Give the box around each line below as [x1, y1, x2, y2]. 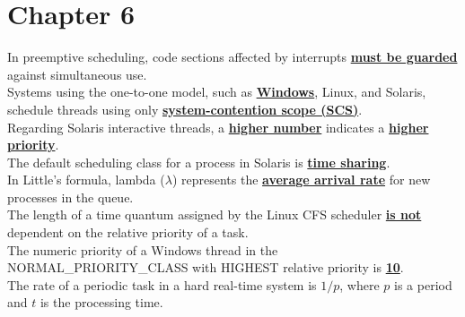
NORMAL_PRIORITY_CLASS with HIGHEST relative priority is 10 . [7, 258, 404, 277]
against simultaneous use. [7, 64, 147, 83]
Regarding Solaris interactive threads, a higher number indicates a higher [7, 117, 429, 136]
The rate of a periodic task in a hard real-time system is [7, 275, 317, 294]
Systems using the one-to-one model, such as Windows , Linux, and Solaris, [7, 82, 426, 101]
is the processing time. [39, 293, 163, 312]
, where [339, 275, 380, 294]
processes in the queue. [7, 187, 134, 206]
